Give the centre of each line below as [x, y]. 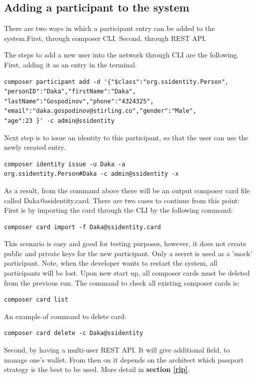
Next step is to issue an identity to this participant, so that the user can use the [126, 137]
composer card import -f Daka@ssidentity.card [82, 227]
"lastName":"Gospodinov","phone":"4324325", [79, 101]
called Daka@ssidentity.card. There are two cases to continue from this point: [122, 200]
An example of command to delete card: [65, 316]
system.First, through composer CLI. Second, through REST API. [105, 38]
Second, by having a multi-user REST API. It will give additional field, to [117, 350]
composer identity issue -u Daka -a [65, 164]
